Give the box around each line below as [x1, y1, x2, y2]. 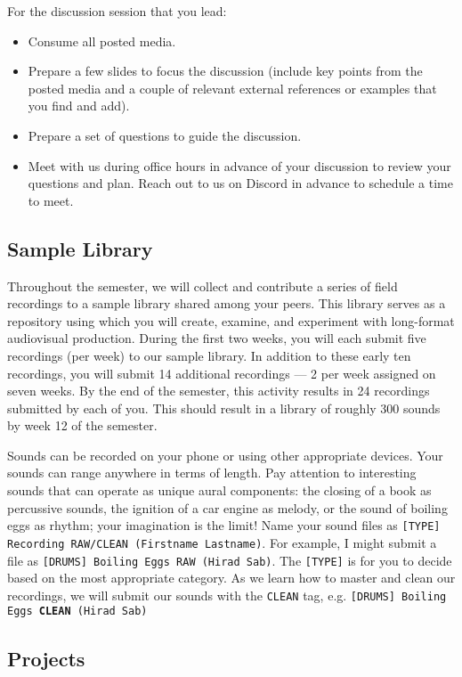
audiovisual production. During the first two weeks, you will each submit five [7, 329, 426, 347]
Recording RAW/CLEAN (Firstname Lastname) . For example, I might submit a [7, 533, 437, 551]
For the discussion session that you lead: [7, 2, 227, 20]
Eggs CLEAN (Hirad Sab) [7, 605, 148, 618]
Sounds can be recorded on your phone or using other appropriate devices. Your [7, 445, 443, 464]
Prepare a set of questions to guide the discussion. [28, 126, 302, 144]
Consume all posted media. [28, 31, 176, 50]
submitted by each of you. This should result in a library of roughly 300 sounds [7, 398, 441, 417]
